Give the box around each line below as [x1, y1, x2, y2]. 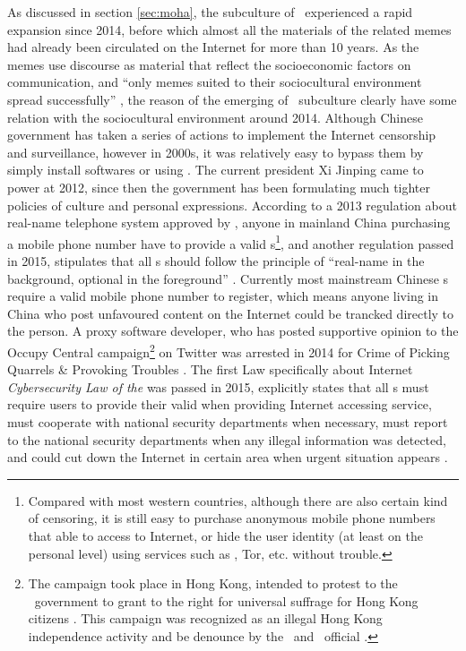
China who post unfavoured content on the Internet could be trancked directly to [7, 304, 454, 322]
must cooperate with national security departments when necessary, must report [7, 412, 448, 431]
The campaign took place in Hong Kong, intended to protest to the [28, 574, 398, 593]
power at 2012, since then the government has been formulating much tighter [7, 177, 431, 196]
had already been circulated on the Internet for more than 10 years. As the [7, 38, 419, 56]
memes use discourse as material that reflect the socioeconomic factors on [7, 55, 411, 73]
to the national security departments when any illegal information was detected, [7, 430, 446, 449]
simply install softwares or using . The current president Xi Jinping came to [7, 160, 424, 179]
